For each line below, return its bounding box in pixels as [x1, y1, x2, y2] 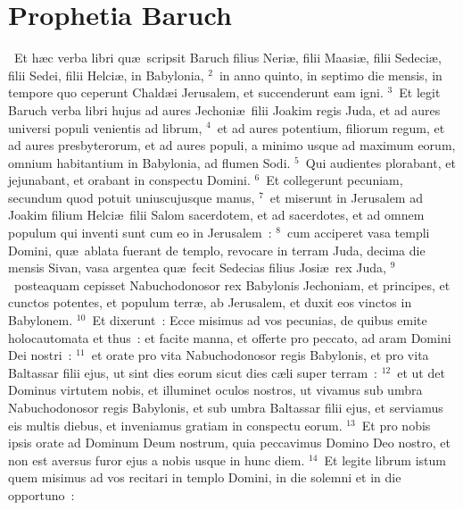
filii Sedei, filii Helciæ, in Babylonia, [8, 65, 204, 84]
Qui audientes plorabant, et [305, 153, 456, 171]
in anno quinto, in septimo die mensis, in [219, 65, 442, 84]
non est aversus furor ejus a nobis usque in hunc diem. [8, 450, 305, 469]
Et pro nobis [361, 415, 431, 434]
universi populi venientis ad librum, [8, 118, 203, 137]
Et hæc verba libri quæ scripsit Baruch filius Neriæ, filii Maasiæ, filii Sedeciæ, [13, 48, 442, 67]
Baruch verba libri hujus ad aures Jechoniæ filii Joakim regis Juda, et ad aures [8, 100, 441, 119]
